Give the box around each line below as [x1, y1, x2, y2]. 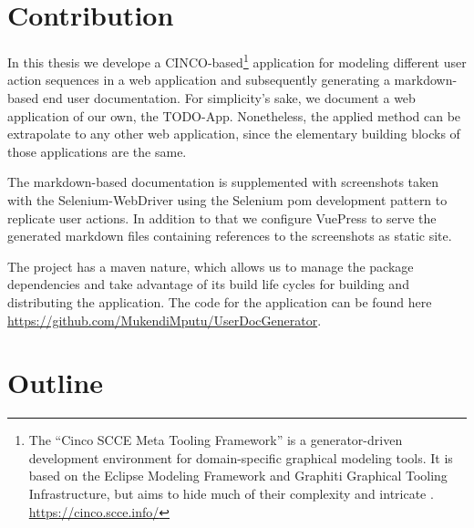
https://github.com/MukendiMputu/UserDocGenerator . [7, 310, 322, 329]
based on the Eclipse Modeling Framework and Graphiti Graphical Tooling [28, 466, 448, 485]
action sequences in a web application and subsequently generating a [7, 70, 390, 89]
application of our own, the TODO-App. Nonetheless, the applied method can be [7, 106, 461, 125]
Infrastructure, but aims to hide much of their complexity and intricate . [28, 484, 434, 502]
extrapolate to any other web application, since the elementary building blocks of [7, 124, 460, 143]
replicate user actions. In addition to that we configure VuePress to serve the [7, 208, 437, 227]
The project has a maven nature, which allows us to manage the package [7, 256, 414, 275]
